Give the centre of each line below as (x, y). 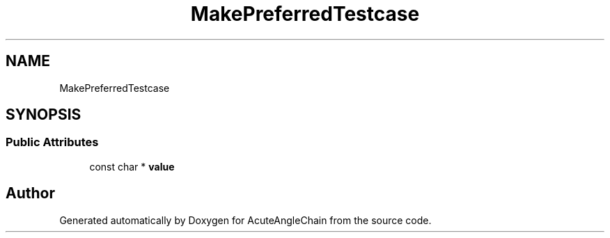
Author (30, 193)
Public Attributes (52, 142)
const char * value (132, 166)
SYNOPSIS (44, 115)
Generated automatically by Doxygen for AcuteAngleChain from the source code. (245, 220)
